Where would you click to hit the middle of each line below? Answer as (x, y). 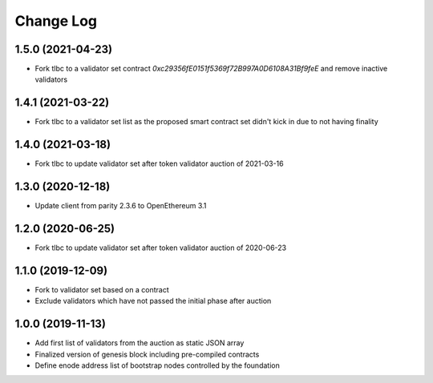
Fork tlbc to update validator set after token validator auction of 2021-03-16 (159, 163)
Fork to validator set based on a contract (102, 289)
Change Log (56, 21)
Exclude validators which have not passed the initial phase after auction (153, 301)
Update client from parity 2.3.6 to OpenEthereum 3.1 (121, 206)
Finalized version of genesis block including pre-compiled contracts (147, 354)
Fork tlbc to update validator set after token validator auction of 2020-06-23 (161, 248)
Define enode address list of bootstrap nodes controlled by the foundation (157, 365)
